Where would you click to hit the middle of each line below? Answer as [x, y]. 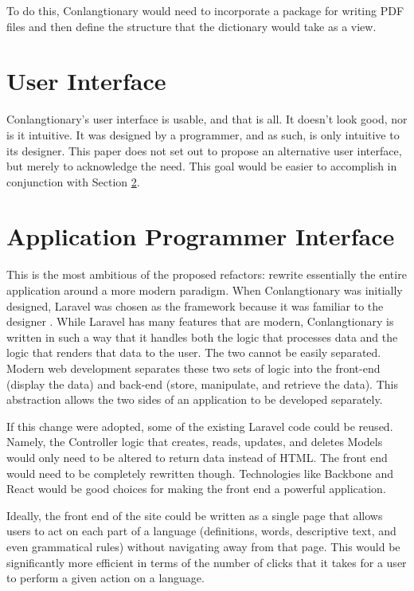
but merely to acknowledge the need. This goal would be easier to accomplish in [202, 166]
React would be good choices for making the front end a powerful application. [196, 489]
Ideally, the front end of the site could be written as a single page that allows [195, 515]
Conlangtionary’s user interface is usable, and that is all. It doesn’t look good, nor [207, 119]
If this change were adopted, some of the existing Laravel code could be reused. [200, 426]
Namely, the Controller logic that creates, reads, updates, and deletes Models [195, 442]
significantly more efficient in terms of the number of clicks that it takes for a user [207, 562]
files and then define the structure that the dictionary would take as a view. [191, 26]
